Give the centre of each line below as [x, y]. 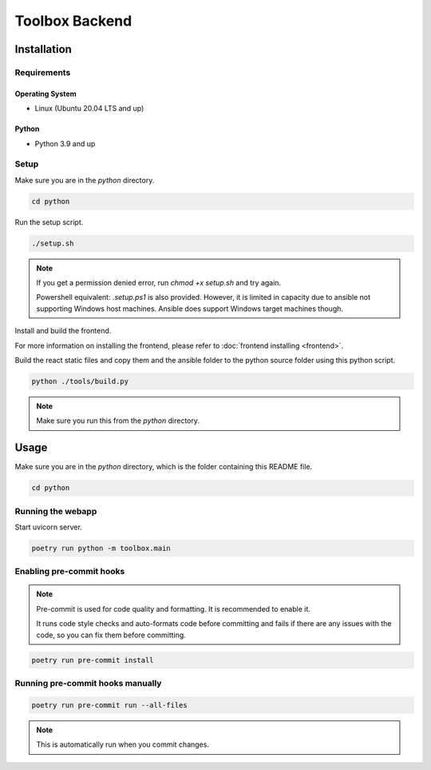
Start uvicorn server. [49, 527]
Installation [43, 49]
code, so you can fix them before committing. [111, 635]
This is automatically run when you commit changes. [123, 744]
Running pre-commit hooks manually [88, 683]
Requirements [43, 72]
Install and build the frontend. [63, 331]
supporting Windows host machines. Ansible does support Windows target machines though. [190, 309]
